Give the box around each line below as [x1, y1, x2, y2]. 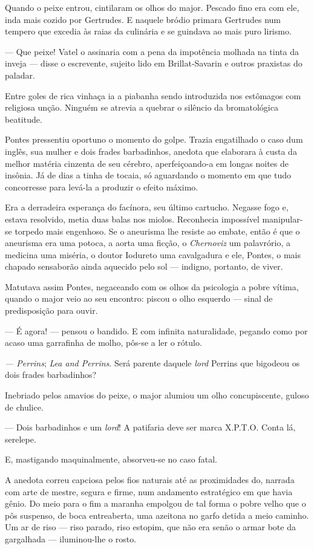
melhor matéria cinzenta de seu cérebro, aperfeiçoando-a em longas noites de [5, 157, 289, 169]
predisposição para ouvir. [5, 304, 98, 317]
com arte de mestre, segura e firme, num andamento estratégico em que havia [5, 485, 293, 498]
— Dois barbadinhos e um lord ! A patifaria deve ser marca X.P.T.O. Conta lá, [5, 421, 296, 434]
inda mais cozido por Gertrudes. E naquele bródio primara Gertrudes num [5, 13, 281, 25]
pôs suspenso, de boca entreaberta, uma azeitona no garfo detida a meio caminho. [5, 508, 309, 521]
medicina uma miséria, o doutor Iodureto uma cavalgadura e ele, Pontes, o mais [5, 248, 301, 261]
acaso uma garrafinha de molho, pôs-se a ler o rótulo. [5, 336, 202, 349]
